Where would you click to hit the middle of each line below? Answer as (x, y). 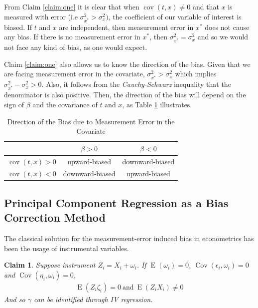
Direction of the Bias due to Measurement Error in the (91, 121)
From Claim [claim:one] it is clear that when (72, 6)
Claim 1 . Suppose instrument (50, 265)
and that (206, 6)
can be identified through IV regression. (93, 299)
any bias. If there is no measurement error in (72, 37)
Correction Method (55, 217)
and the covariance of (65, 104)
